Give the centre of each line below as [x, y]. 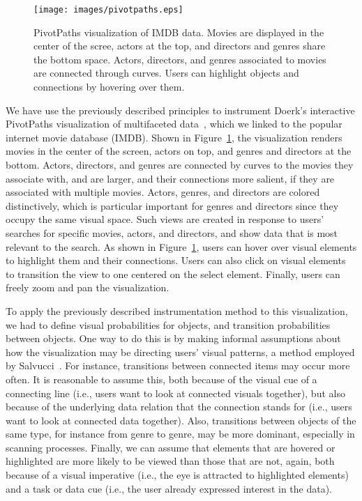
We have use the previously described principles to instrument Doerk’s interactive [180, 110]
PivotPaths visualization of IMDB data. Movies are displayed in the [179, 32]
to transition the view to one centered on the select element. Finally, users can [173, 273]
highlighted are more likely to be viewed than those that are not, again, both [170, 461]
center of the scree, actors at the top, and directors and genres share [180, 46]
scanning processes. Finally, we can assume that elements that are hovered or [171, 447]
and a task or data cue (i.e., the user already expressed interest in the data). [169, 488]
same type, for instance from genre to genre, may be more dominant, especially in [180, 434]
